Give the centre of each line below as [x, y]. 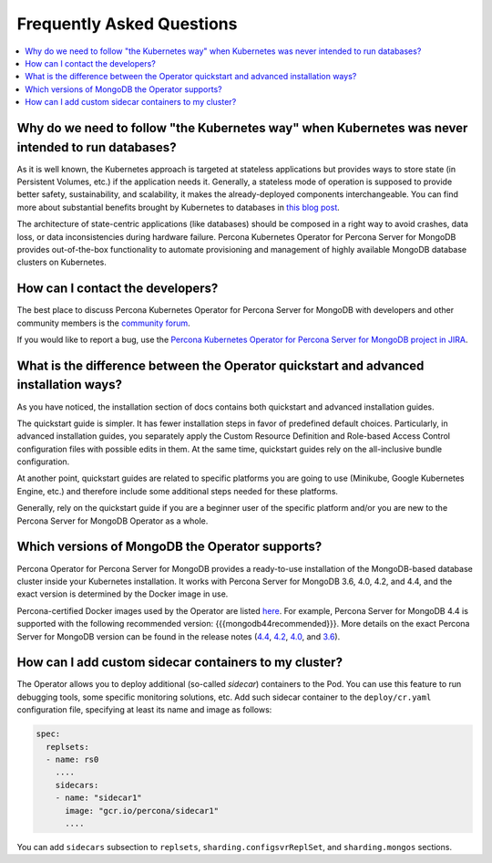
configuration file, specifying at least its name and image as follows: [144, 710]
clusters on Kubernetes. [61, 262]
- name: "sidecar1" [99, 798]
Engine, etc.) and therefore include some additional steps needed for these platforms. [178, 491]
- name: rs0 [72, 759]
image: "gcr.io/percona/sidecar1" [142, 811]
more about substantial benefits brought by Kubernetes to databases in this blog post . [179, 207]
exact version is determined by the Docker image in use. [123, 594]
